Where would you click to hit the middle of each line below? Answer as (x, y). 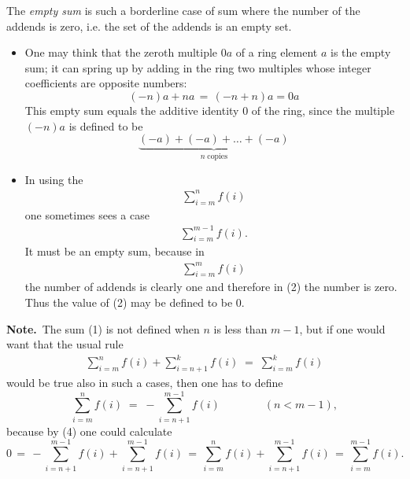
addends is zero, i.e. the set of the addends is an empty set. (149, 26)
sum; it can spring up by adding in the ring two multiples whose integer (198, 67)
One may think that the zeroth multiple (121, 52)
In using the (54, 179)
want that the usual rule (65, 344)
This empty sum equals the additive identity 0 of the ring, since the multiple (210, 110)
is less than (240, 328)
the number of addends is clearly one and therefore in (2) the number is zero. (211, 287)
